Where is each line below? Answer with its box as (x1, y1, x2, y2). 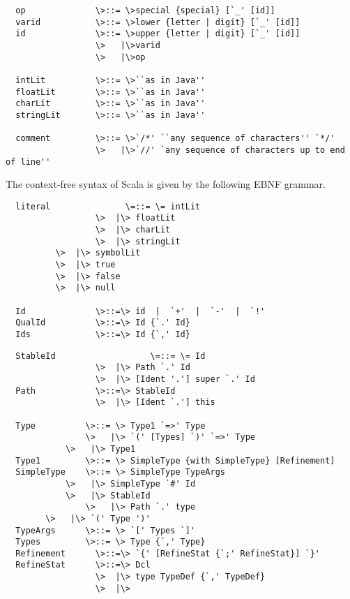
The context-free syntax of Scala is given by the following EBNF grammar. (6, 177, 326, 191)
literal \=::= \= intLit (15, 201, 201, 212)
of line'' (6, 156, 51, 167)
